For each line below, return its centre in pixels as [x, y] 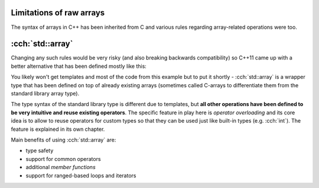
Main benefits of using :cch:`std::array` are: [64, 140]
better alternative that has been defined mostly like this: [79, 66]
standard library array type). [45, 93]
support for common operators [63, 159]
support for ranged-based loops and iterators [81, 175]
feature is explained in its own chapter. [58, 129]
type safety [40, 151]
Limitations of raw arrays [58, 13]
